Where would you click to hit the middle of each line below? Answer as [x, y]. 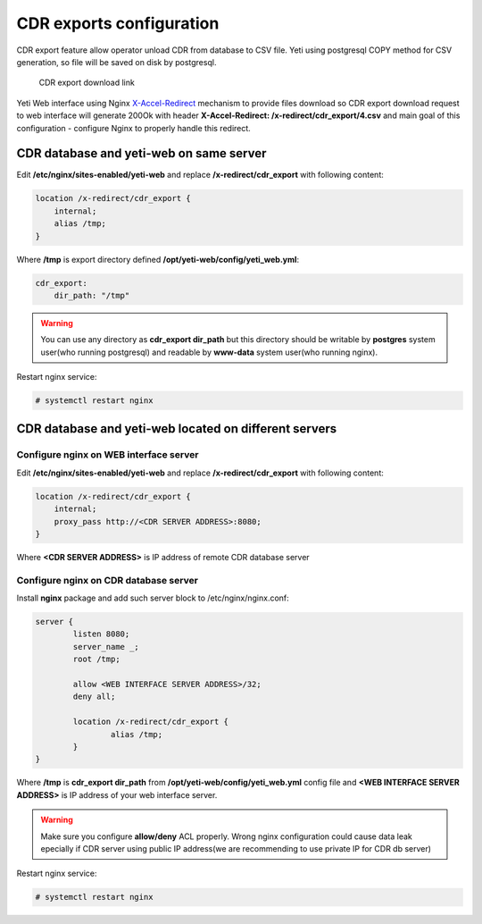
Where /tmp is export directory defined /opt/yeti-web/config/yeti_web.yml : [158, 259]
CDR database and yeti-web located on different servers [177, 429]
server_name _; [106, 647]
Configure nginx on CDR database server [107, 580]
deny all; [94, 697]
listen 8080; [101, 634]
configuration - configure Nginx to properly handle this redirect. [134, 128]
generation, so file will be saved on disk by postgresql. [116, 62]
